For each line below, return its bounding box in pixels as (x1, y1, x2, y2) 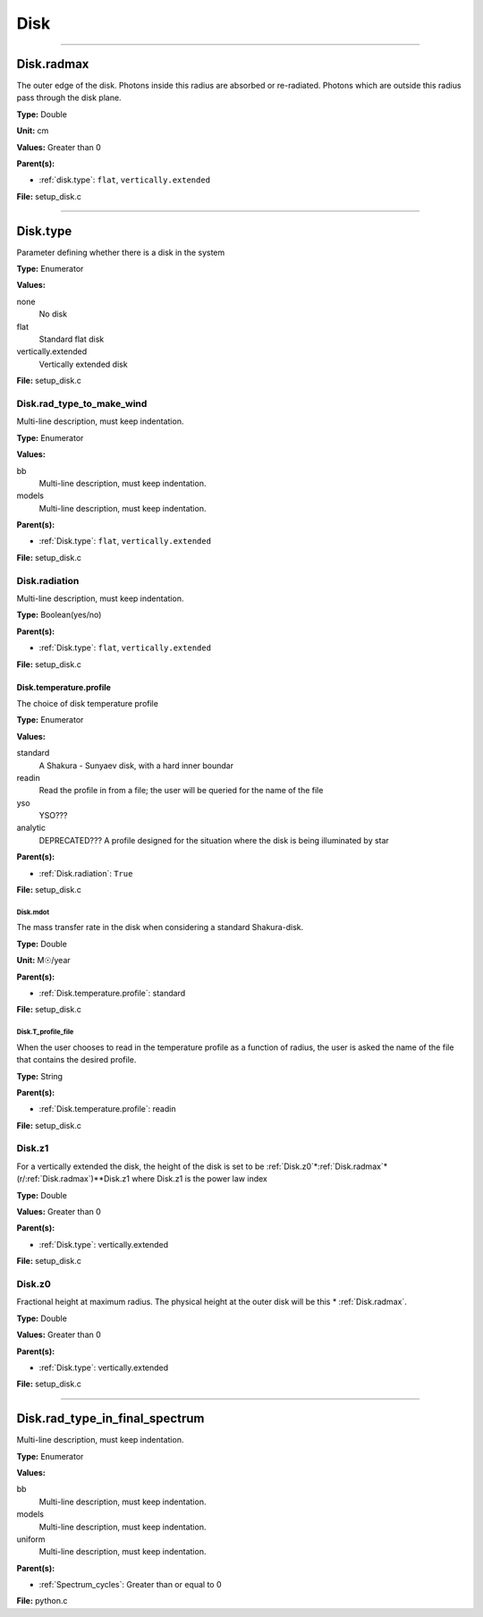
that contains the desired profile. (16, 1054, 137, 1065)
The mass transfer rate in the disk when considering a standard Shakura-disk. (16, 922, 304, 933)
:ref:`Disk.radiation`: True (38, 868, 133, 878)
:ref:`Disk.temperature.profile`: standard (38, 987, 186, 998)
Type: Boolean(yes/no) (16, 609, 102, 621)
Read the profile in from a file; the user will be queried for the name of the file (38, 785, 324, 796)
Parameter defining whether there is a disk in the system (16, 247, 225, 258)
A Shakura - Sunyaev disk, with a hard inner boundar (38, 760, 234, 771)
